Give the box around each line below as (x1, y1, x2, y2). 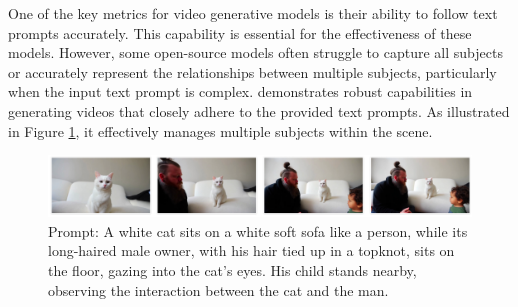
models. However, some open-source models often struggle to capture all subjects (8, 42, 503, 63)
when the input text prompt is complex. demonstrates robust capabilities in (8, 81, 473, 102)
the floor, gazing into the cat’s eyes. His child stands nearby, (48, 260, 417, 281)
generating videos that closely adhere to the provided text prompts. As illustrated (8, 100, 510, 121)
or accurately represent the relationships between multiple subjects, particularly (8, 61, 497, 82)
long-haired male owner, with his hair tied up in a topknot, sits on (48, 240, 455, 261)
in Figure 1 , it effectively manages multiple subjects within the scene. (8, 120, 433, 141)
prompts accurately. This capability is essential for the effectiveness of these (8, 22, 472, 43)
